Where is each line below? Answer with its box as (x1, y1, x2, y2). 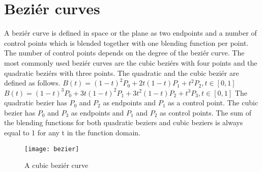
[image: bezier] (24, 145, 79, 153)
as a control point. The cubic (168, 97, 258, 108)
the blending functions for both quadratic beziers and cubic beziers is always (4, 117, 243, 128)
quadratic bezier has (4, 97, 67, 108)
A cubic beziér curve (24, 160, 89, 170)
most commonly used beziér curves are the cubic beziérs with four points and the (4, 57, 257, 68)
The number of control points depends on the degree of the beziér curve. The (4, 47, 245, 58)
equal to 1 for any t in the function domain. (4, 127, 141, 138)
